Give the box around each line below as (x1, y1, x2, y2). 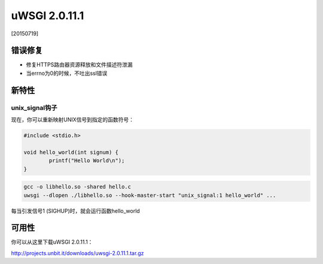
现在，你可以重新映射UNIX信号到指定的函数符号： (11, 116, 135, 123)
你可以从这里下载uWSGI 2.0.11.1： (11, 238, 93, 245)
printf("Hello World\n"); (48, 157, 125, 164)
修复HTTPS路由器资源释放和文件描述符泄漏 (26, 61, 133, 68)
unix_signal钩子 (11, 104, 57, 112)
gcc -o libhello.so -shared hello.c (23, 183, 132, 190)
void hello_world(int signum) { (23, 148, 119, 156)
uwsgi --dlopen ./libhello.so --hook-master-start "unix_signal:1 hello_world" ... (23, 192, 276, 199)
